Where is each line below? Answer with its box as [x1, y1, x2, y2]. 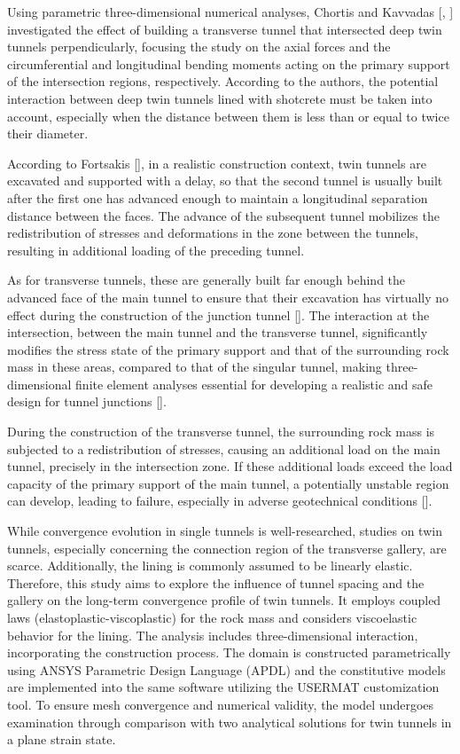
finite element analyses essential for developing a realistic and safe [75, 374, 433, 393]
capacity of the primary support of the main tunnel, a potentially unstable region [7, 474, 449, 492]
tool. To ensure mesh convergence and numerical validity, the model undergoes [7, 695, 434, 713]
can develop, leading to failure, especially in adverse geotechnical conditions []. [7, 491, 433, 510]
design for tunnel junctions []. [7, 392, 167, 411]
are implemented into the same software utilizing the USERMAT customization [7, 678, 440, 696]
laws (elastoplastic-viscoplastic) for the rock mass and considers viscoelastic [7, 609, 417, 626]
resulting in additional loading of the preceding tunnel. [7, 240, 305, 259]
